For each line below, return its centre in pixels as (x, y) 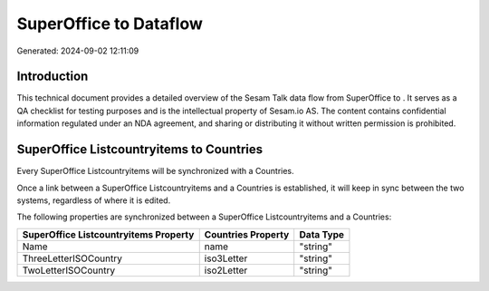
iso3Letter (226, 258)
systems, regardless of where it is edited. (94, 200)
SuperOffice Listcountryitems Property (108, 234)
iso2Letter (226, 270)
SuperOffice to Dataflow (110, 24)
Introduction (53, 77)
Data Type (321, 234)
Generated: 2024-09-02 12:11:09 (78, 51)
